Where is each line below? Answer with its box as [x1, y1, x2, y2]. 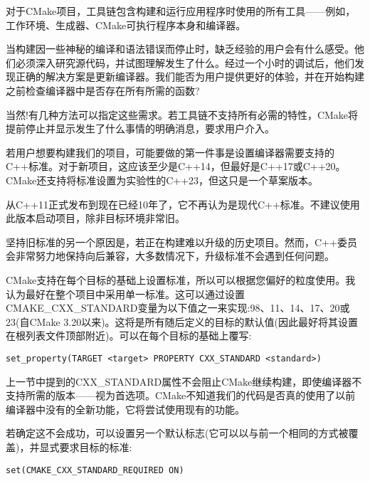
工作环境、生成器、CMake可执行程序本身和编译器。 [6, 17, 246, 32]
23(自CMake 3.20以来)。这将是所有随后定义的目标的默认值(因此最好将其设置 [6, 314, 359, 329]
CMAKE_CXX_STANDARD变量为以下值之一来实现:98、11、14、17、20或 [6, 300, 350, 315]
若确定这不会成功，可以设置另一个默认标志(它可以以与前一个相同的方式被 [6, 425, 349, 440]
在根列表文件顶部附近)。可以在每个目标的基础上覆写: [6, 328, 252, 343]
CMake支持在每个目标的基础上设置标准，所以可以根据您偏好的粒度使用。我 [6, 272, 356, 287]
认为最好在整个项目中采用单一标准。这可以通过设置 [6, 286, 245, 301]
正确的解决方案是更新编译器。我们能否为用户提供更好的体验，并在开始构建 [15, 69, 364, 84]
